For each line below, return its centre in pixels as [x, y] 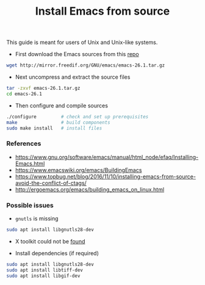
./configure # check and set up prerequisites [77, 117]
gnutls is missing [37, 218]
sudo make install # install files [54, 128]
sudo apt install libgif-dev [43, 276]
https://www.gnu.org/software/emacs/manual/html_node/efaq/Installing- [107, 157]
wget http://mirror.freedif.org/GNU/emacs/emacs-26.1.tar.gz [86, 65]
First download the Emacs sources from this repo [77, 54]
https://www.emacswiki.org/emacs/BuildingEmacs [78, 170]
